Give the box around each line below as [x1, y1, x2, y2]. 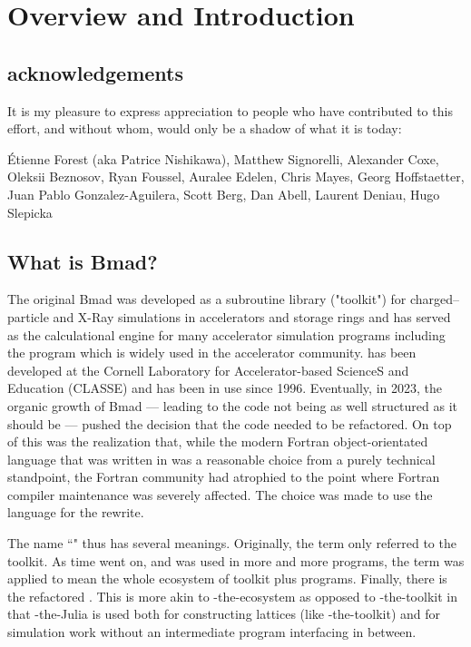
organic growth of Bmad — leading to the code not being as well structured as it [7, 396, 458, 415]
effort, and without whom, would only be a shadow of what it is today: [7, 119, 402, 138]
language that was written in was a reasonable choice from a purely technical [7, 449, 436, 468]
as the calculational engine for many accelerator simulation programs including [7, 325, 446, 344]
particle [7, 307, 49, 326]
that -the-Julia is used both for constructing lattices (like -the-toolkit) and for [7, 604, 441, 623]
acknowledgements [7, 58, 183, 86]
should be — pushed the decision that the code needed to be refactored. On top [7, 414, 452, 433]
